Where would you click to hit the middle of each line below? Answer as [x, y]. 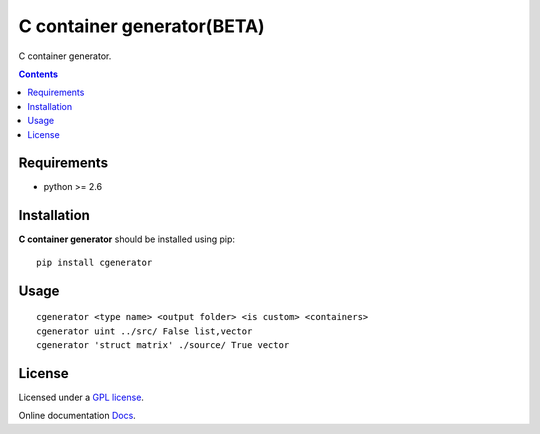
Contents [38, 74]
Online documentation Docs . [77, 416]
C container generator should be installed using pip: [126, 239]
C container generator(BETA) [141, 26]
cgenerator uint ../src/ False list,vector [144, 331]
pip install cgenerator [94, 262]
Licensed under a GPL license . [81, 397]
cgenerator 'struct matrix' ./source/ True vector [163, 344]
